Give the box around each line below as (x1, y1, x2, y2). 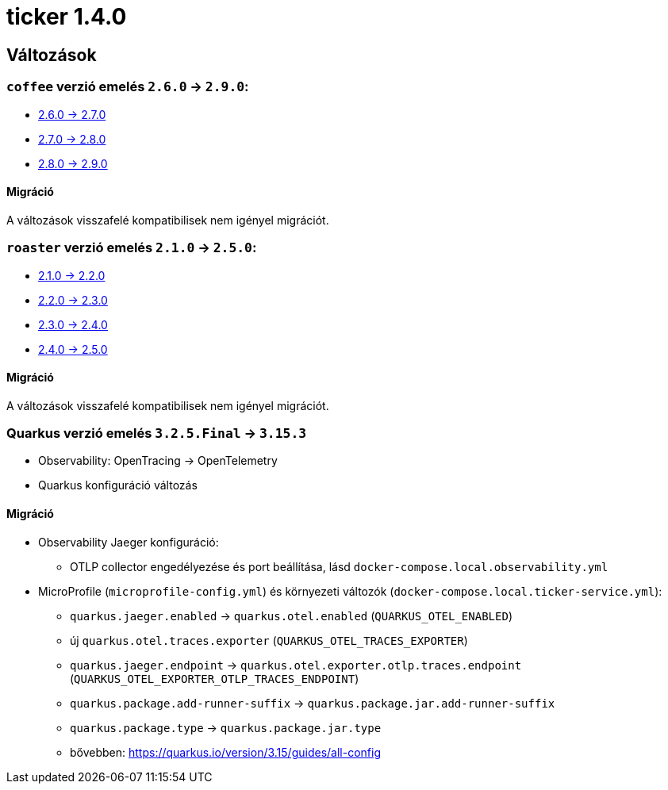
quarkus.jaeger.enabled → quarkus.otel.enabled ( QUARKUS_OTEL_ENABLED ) (70, 608, 513, 623)
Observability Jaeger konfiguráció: (38, 535, 219, 549)
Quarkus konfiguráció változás (38, 478, 198, 493)
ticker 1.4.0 (6, 3, 127, 30)
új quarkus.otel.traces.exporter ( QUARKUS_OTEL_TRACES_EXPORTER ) (70, 633, 468, 647)
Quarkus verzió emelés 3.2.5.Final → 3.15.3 (6, 425, 307, 442)
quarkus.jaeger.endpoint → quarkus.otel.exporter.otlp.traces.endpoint (70, 658, 522, 672)
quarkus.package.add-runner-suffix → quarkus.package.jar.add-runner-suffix (70, 696, 555, 710)
